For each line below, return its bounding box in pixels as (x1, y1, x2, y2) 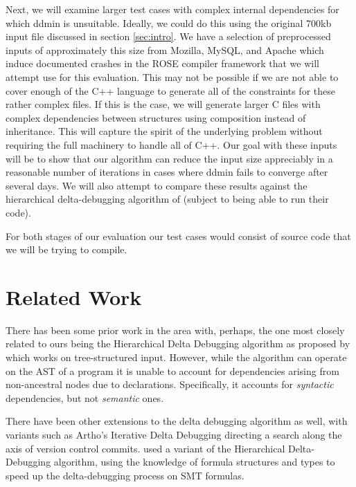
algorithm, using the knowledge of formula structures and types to (53, 454, 335, 469)
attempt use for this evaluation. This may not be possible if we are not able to (6, 69, 339, 84)
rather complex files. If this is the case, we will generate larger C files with (6, 97, 321, 111)
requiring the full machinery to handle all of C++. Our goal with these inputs (6, 137, 337, 151)
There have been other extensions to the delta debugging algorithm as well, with (6, 414, 348, 428)
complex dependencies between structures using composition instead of (6, 110, 306, 125)
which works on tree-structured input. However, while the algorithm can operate (6, 350, 347, 364)
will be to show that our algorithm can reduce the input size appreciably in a (6, 151, 333, 165)
